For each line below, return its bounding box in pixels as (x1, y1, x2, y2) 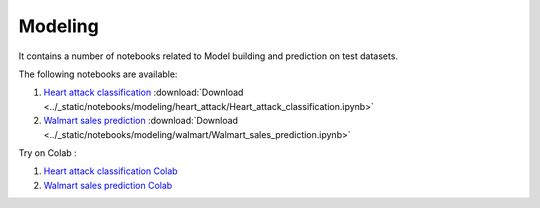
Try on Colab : (18, 146, 77, 159)
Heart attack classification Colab (43, 165, 179, 177)
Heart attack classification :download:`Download (43, 86, 244, 99)
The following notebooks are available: (18, 68, 178, 80)
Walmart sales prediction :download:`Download (43, 115, 239, 127)
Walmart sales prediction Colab (43, 179, 173, 191)
